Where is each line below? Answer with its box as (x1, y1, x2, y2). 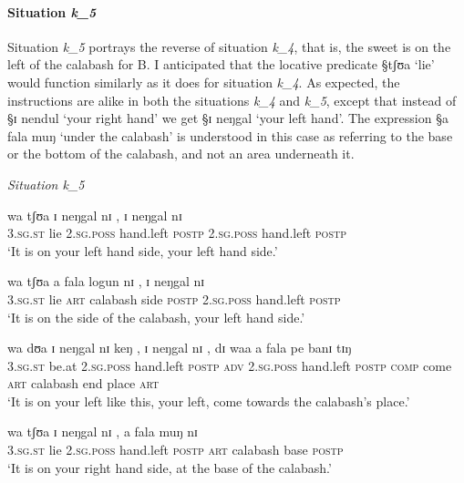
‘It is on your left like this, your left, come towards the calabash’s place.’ (7, 391, 410, 410)
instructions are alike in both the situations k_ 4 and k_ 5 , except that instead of (7, 90, 457, 109)
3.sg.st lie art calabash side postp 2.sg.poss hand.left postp (7, 289, 341, 308)
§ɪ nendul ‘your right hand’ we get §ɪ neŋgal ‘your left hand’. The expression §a (7, 108, 449, 128)
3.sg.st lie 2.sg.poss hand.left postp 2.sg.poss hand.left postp (7, 223, 346, 242)
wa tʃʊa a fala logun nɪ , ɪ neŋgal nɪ (7, 272, 205, 291)
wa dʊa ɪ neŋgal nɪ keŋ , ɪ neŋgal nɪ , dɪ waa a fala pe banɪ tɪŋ (7, 338, 352, 357)
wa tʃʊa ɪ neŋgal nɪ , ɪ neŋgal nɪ (7, 205, 182, 224)
